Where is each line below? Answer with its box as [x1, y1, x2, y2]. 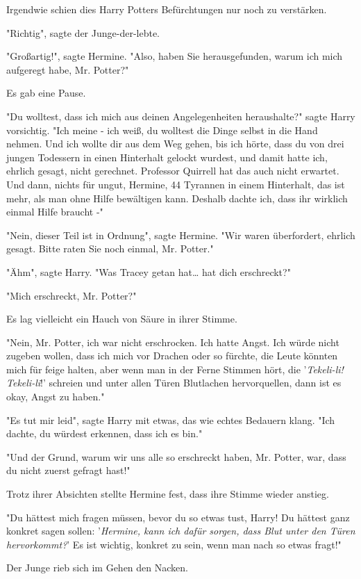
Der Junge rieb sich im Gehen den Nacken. [6, 560, 188, 575]
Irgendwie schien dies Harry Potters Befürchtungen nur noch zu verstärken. [6, 2, 327, 16]
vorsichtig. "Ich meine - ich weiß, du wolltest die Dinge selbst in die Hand [6, 122, 318, 137]
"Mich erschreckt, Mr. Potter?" [6, 288, 137, 302]
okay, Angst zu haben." [6, 389, 105, 404]
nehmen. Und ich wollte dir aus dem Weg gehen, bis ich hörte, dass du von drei [6, 136, 344, 151]
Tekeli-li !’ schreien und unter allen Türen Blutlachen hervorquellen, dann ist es [6, 375, 342, 390]
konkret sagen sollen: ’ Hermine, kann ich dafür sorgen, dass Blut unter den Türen [6, 523, 355, 538]
